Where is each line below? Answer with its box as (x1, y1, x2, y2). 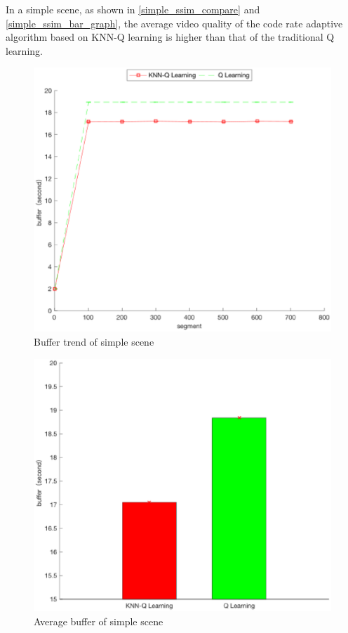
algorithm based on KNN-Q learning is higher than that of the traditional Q (6, 30, 335, 44)
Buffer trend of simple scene (34, 334, 154, 348)
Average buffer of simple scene (34, 613, 163, 628)
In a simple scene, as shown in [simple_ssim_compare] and (6, 2, 260, 16)
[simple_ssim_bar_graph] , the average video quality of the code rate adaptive (6, 15, 343, 30)
